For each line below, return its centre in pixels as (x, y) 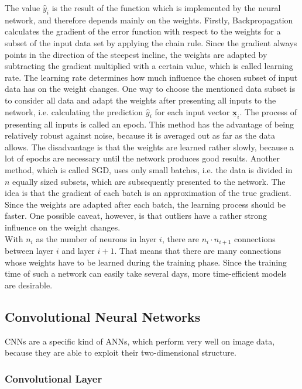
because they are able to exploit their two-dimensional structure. (121, 352)
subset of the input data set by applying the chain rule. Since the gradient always (151, 42)
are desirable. (29, 285)
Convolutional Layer (54, 378)
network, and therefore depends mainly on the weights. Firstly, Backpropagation (149, 20)
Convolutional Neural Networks (103, 316)
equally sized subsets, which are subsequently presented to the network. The (149, 181)
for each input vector (192, 111)
